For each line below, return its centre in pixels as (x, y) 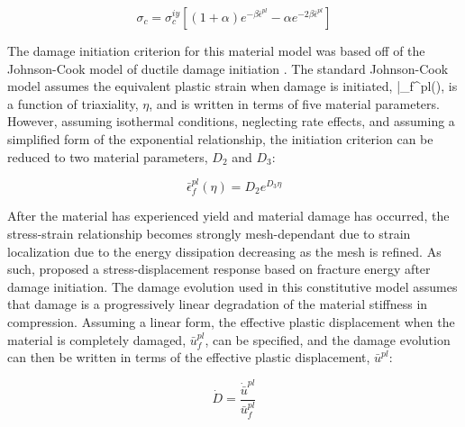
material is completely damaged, (97, 339)
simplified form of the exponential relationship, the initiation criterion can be (220, 138)
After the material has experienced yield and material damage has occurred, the (228, 216)
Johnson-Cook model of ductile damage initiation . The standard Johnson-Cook (228, 68)
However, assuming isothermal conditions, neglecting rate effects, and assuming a (231, 121)
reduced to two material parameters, (108, 156)
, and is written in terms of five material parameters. (294, 103)
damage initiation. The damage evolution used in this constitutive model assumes (232, 286)
